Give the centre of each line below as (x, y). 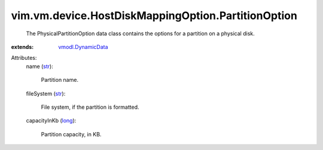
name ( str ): (39, 66)
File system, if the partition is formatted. (90, 107)
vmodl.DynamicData (83, 47)
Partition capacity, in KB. (71, 134)
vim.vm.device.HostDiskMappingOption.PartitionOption (154, 16)
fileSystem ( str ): (46, 93)
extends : (22, 47)
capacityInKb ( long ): (51, 121)
